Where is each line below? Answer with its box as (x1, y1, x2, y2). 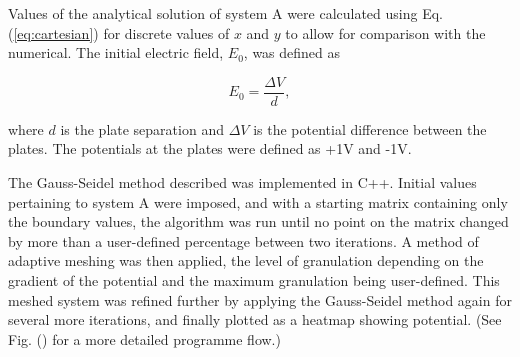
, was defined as (243, 42, 341, 63)
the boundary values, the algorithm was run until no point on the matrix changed (8, 211, 509, 232)
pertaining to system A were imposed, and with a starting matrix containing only (8, 191, 508, 212)
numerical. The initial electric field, (8, 42, 224, 63)
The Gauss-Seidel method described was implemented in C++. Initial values (8, 172, 477, 193)
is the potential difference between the (253, 118, 487, 139)
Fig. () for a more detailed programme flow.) (8, 328, 281, 349)
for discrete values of (103, 22, 230, 43)
